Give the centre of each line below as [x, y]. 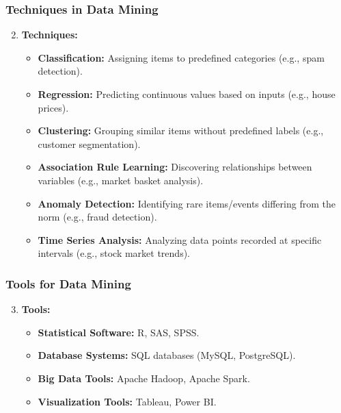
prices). [53, 107]
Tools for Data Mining [68, 283]
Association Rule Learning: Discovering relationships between [175, 167]
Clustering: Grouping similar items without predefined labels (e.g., [181, 130]
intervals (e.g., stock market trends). [114, 253]
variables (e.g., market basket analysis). [121, 180]
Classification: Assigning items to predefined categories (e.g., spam [181, 57]
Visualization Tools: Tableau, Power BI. [127, 401]
